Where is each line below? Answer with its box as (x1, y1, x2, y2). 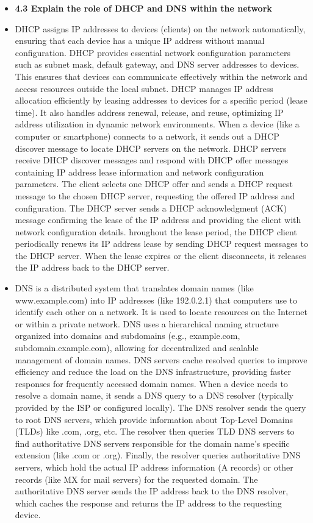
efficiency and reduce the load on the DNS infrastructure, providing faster (15, 365, 291, 378)
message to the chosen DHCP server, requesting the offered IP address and (15, 189, 295, 202)
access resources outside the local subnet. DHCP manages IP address (15, 82, 273, 94)
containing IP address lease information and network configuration (15, 165, 264, 178)
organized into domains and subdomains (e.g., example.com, (15, 329, 240, 342)
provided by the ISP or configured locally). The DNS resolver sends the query (15, 401, 306, 413)
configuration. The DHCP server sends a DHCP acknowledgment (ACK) (15, 201, 287, 214)
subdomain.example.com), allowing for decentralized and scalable (15, 341, 259, 354)
